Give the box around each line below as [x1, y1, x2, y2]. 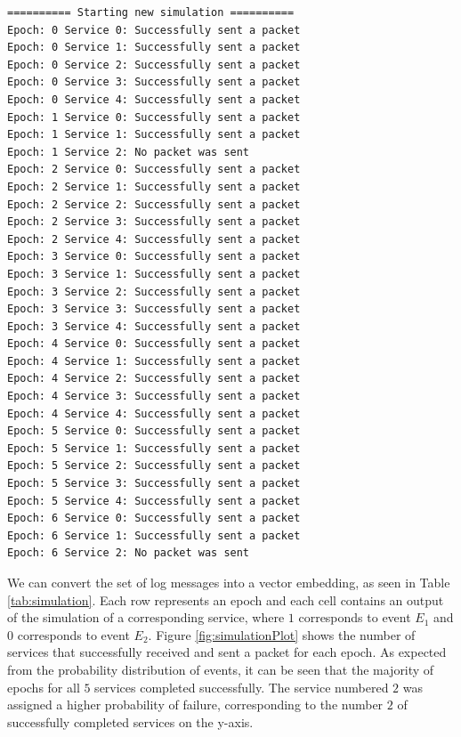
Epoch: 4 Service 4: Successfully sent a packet [7, 407, 301, 420]
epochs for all [7, 677, 80, 696]
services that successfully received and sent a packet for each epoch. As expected [7, 643, 447, 661]
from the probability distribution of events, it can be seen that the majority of [7, 660, 434, 678]
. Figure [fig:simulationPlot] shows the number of [148, 625, 416, 644]
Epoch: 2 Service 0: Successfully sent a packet [7, 163, 301, 176]
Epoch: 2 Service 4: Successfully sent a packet [7, 232, 301, 246]
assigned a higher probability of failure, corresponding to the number [7, 695, 384, 714]
